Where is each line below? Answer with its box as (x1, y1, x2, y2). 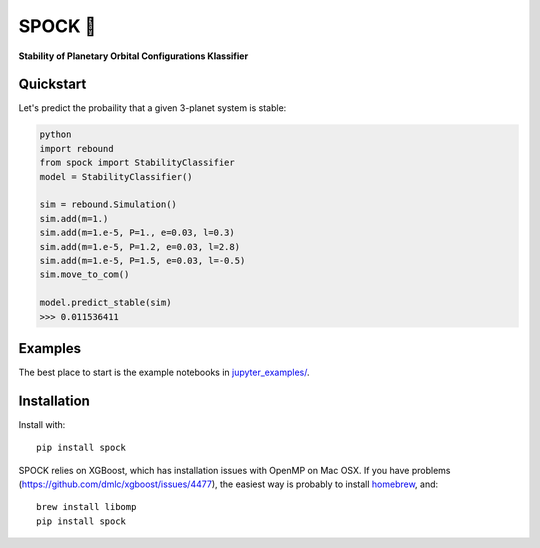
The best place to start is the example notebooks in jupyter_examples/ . (18, 366, 310, 379)
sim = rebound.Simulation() (39, 199, 177, 210)
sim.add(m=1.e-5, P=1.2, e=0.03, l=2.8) (39, 241, 240, 252)
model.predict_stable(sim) (39, 297, 172, 309)
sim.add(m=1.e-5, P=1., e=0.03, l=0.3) (39, 227, 235, 239)
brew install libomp (36, 501, 137, 513)
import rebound (39, 143, 114, 154)
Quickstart (18, 76, 87, 93)
